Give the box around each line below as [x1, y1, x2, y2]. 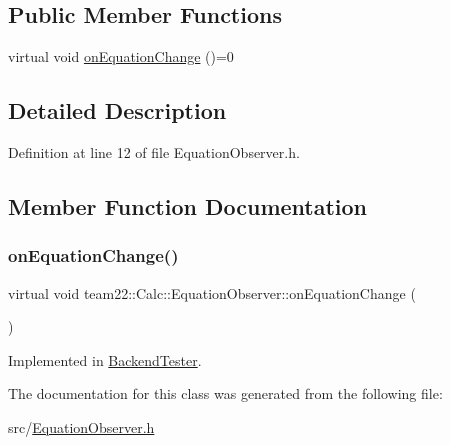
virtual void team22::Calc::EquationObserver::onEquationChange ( [8, 282, 416, 303]
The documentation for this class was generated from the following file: [8, 383, 443, 404]
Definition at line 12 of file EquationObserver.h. [8, 142, 300, 162]
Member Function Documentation [8, 190, 368, 221]
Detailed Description [8, 95, 227, 126]
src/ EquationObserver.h [8, 416, 155, 437]
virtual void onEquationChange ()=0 [8, 46, 234, 67]
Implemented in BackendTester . [8, 349, 202, 370]
